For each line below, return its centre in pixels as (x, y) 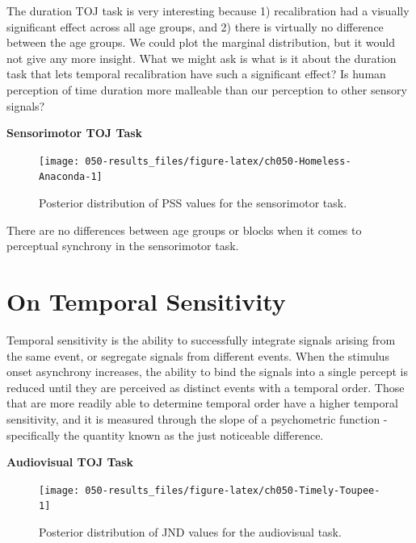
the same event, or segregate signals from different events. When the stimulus (198, 355)
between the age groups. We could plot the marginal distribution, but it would (201, 42)
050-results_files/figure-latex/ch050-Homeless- (218, 161)
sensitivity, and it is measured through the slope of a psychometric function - (197, 418)
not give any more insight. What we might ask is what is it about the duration (202, 58)
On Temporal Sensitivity (146, 301)
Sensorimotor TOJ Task (75, 133)
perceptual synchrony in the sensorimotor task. (123, 246)
